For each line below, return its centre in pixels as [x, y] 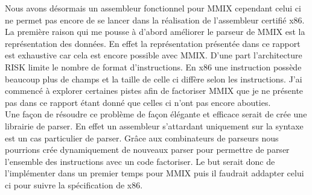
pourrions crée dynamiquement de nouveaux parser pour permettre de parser [147, 150]
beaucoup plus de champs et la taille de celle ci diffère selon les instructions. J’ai [154, 79]
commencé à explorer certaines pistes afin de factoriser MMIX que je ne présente [154, 91]
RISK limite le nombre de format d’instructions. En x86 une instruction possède [153, 67]
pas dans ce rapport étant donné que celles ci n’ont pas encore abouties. [138, 102]
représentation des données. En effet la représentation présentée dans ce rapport [153, 43]
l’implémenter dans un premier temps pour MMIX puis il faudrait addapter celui [154, 173]
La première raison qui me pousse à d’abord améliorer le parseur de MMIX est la [155, 32]
